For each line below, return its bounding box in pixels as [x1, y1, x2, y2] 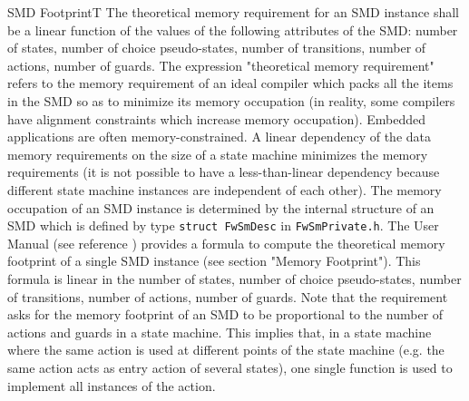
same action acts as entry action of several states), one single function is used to [7, 357, 453, 377]
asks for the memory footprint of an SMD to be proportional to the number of [7, 305, 444, 324]
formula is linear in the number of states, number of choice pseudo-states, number [7, 269, 462, 288]
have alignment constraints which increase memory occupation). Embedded [7, 109, 425, 128]
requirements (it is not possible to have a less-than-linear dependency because [7, 162, 440, 181]
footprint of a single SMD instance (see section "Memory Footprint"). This [7, 251, 421, 270]
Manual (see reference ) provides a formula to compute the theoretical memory [7, 233, 445, 252]
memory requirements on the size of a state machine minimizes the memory [7, 144, 428, 163]
